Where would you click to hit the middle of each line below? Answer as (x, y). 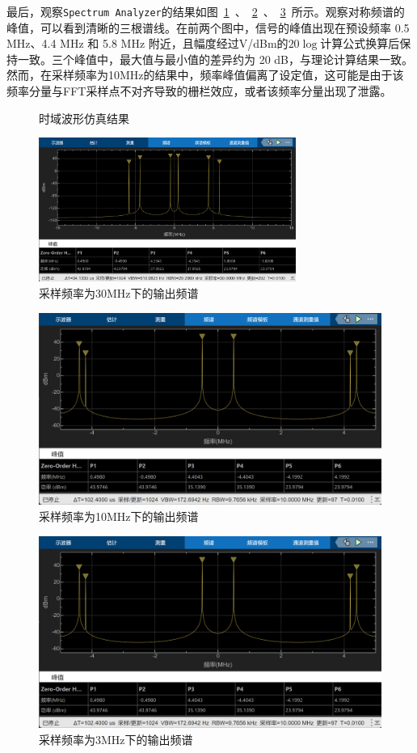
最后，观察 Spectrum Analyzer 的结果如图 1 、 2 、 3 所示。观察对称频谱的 (206, 11)
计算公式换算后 (360, 43)
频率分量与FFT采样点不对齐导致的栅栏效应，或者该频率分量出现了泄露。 (199, 91)
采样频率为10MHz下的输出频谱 (119, 516)
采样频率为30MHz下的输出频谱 (119, 293)
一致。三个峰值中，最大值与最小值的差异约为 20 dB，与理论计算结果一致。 (215, 59)
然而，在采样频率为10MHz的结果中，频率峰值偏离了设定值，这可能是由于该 (205, 75)
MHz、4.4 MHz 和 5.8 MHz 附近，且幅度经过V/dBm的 (147, 43)
